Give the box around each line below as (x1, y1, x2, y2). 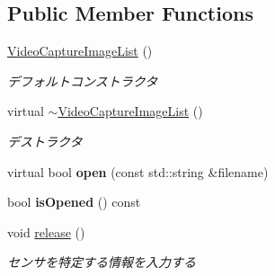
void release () (7, 222, 85, 241)
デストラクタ (7, 131, 83, 150)
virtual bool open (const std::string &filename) (7, 162, 269, 181)
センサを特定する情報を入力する (7, 253, 196, 272)
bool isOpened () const (7, 192, 141, 211)
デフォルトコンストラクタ (7, 71, 158, 90)
